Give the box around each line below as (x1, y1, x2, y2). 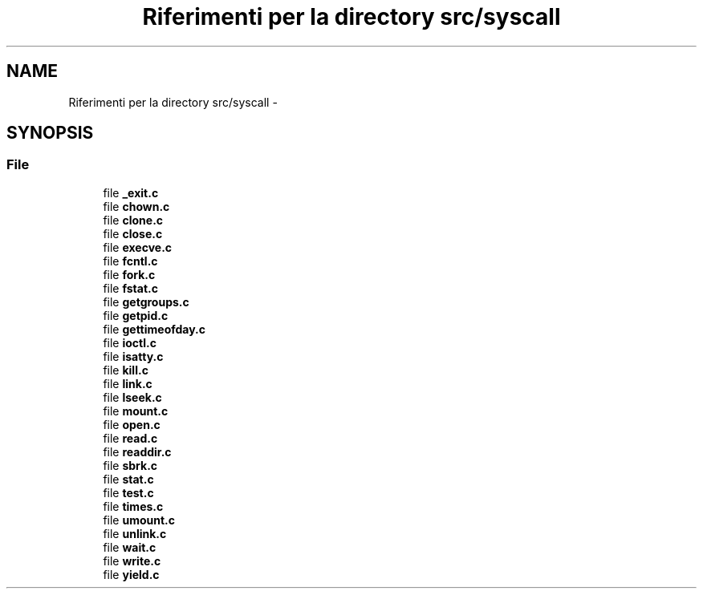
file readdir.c (103, 444, 172, 459)
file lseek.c (103, 390, 162, 404)
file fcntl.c (103, 253, 158, 268)
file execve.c (103, 240, 173, 254)
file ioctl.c (103, 335, 156, 350)
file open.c (103, 417, 161, 431)
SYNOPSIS (6, 123, 94, 144)
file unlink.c (103, 526, 167, 540)
